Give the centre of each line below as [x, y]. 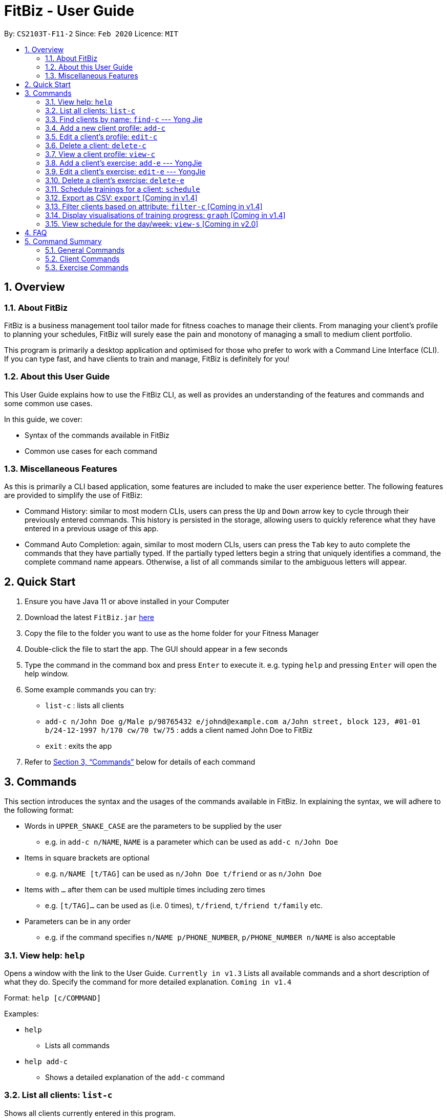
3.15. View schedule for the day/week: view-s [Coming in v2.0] [152, 224]
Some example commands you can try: [90, 690]
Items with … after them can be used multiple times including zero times [145, 890]
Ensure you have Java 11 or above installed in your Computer [127, 602]
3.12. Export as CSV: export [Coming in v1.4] [121, 197]
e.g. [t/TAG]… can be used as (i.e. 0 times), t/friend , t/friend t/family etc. [184, 906]
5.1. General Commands [85, 250]
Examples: [22, 1013]
